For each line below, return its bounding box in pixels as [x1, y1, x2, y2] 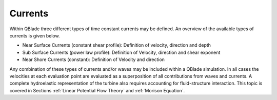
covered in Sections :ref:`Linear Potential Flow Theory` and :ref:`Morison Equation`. [9, 87, 185, 93]
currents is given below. [9, 32, 60, 38]
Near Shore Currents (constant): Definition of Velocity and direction [22, 56, 165, 63]
